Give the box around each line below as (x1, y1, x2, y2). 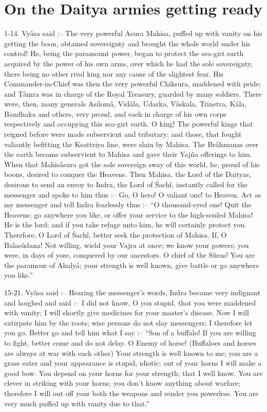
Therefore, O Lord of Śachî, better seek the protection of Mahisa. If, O (4, 229, 227, 240)
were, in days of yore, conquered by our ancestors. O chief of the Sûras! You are (4, 249, 255, 260)
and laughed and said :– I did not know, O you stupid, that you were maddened (4, 297, 256, 308)
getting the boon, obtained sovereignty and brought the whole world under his (4, 38, 251, 48)
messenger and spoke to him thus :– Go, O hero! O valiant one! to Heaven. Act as (4, 189, 261, 200)
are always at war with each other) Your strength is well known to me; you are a (4, 347, 258, 358)
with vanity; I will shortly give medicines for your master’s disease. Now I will (4, 307, 249, 318)
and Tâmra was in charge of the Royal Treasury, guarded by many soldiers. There (4, 88, 262, 99)
